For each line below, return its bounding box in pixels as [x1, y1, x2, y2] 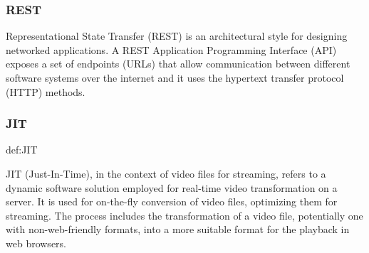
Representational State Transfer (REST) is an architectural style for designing [6, 28, 348, 43]
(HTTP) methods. [6, 84, 85, 99]
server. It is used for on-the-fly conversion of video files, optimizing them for [6, 194, 338, 209]
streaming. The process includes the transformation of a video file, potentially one [6, 208, 363, 222]
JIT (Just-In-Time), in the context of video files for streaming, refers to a [6, 166, 326, 181]
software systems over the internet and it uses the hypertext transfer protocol [6, 70, 344, 85]
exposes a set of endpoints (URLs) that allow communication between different [6, 56, 350, 71]
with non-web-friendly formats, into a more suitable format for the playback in [6, 222, 350, 237]
